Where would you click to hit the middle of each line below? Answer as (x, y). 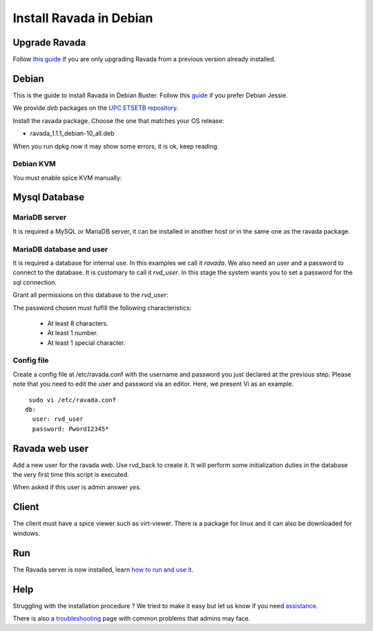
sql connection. (35, 282)
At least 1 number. (73, 333)
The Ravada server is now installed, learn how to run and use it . (103, 569)
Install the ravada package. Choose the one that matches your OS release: (118, 120)
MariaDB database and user (60, 249)
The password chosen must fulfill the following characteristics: (102, 308)
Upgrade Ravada (49, 43)
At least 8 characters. (78, 323)
